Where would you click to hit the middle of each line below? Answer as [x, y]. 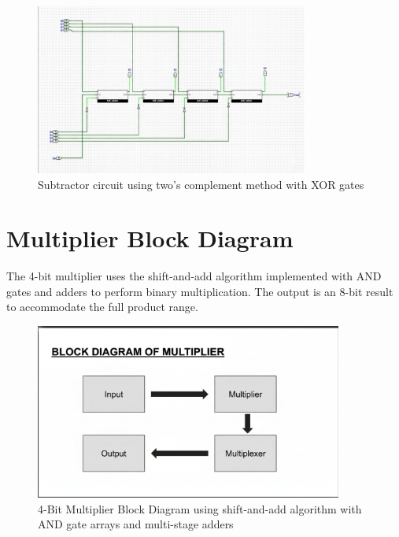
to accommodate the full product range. [102, 307]
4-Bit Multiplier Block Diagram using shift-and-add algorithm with [200, 508]
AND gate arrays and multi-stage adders [136, 524]
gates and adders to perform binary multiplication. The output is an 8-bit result [200, 291]
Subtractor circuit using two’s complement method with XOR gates [201, 184]
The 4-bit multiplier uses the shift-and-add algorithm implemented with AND [194, 276]
